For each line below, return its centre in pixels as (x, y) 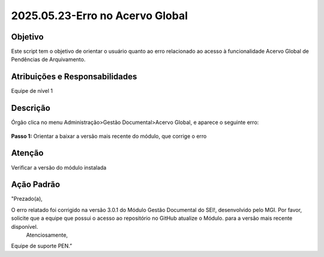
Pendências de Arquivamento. (48, 59)
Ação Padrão (35, 185)
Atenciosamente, (47, 235)
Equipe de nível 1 (32, 91)
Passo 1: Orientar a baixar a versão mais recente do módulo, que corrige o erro (109, 136)
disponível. (25, 226)
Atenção (27, 153)
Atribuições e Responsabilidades (74, 77)
